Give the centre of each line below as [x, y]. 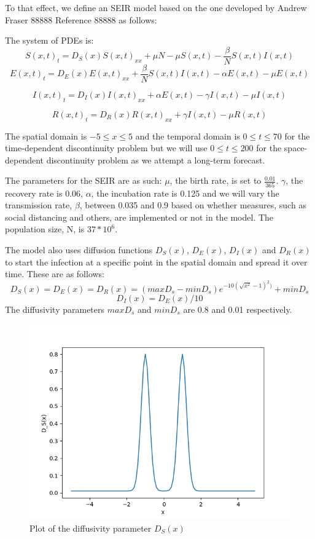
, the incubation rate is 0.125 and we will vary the [185, 193]
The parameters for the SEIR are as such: [84, 180]
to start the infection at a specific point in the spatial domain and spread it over [156, 262]
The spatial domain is [46, 136]
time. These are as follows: [55, 274]
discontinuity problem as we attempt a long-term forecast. [156, 159]
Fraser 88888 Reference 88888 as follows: [81, 19]
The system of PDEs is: [49, 40]
